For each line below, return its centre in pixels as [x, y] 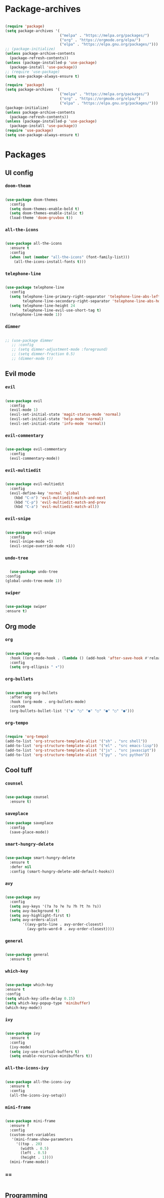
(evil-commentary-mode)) [35, 458]
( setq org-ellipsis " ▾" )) [37, 667]
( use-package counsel [27, 797]
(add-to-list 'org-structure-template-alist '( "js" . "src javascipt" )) [81, 750]
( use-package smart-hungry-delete [40, 858]
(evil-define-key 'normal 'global [44, 493]
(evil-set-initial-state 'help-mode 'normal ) [57, 419]
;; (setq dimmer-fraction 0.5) [43, 354]
